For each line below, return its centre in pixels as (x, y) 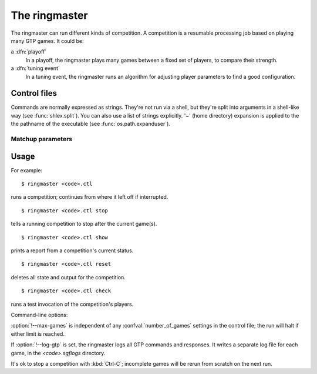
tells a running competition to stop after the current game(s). (84, 224)
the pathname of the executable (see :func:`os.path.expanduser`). (90, 124)
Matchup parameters (42, 139)
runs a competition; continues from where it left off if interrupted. (90, 197)
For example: (27, 170)
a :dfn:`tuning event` (35, 68)
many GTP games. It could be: (47, 41)
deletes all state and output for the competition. (68, 277)
